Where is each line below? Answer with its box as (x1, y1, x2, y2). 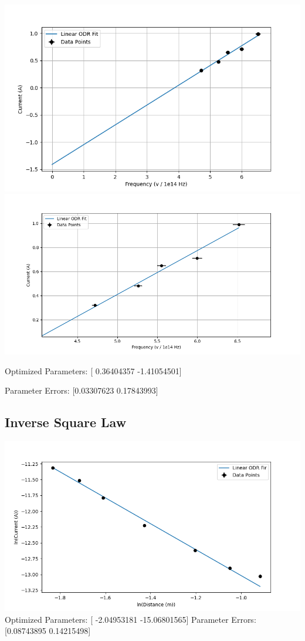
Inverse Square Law (5, 413, 127, 431)
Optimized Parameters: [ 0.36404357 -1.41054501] (5, 364, 182, 377)
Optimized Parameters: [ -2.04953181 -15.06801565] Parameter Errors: (5, 613, 256, 625)
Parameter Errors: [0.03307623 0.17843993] (5, 384, 158, 397)
